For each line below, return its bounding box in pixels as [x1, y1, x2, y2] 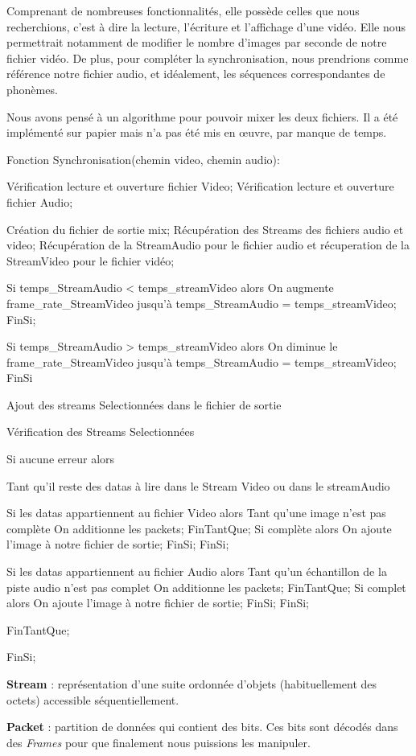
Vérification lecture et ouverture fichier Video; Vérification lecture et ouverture [6, 178, 394, 195]
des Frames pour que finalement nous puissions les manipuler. [6, 733, 311, 750]
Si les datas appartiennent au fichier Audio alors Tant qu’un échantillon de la [6, 563, 387, 580]
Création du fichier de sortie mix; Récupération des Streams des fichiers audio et [6, 220, 404, 237]
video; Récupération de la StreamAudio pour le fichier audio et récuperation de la [6, 236, 410, 253]
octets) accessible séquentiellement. [6, 691, 179, 708]
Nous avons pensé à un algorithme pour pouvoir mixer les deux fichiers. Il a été [6, 108, 398, 125]
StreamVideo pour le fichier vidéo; [6, 252, 175, 269]
